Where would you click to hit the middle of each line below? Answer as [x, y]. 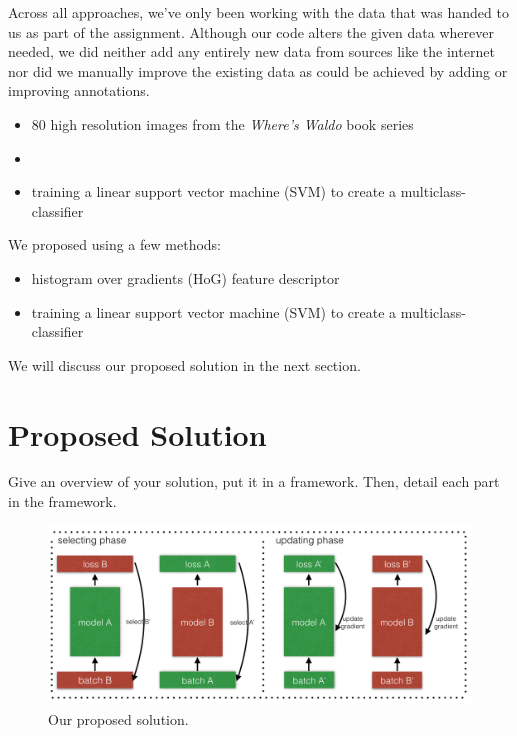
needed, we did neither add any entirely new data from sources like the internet [251, 51]
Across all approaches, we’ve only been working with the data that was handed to [258, 12]
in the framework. [62, 501]
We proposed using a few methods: [114, 244]
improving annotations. [79, 90]
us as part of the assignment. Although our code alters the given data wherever [251, 31]
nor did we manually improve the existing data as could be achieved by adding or [258, 70]
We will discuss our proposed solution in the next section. [184, 364]
